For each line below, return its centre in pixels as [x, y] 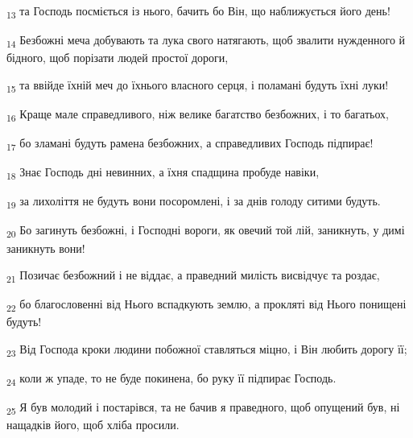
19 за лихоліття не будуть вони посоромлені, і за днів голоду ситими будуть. [194, 202]
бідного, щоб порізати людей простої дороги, [118, 58]
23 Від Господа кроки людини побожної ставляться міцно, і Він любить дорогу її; [207, 350]
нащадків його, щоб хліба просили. [93, 425]
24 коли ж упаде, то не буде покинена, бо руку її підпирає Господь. [171, 379]
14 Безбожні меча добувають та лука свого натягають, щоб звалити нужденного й [206, 41]
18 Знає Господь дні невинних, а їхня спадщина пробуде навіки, [163, 173]
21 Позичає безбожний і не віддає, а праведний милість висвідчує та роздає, [193, 276]
